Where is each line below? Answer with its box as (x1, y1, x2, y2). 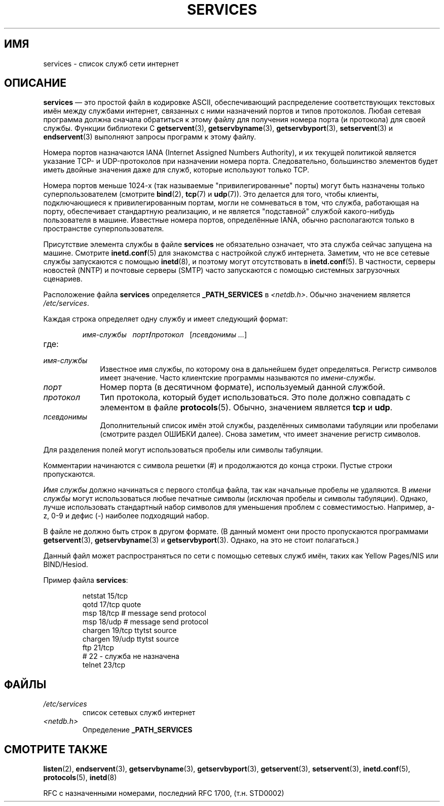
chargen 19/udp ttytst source (82, 635, 179, 644)
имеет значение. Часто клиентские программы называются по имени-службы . (100, 373, 376, 382)
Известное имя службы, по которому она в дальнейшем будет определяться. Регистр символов (100, 365, 437, 374)
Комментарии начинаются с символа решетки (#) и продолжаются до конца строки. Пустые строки (43, 461, 392, 470)
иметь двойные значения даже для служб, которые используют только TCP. (43, 165, 310, 174)
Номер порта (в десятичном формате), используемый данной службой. (100, 382, 385, 393)
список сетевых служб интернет (82, 708, 196, 717)
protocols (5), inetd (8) (43, 773, 117, 782)
